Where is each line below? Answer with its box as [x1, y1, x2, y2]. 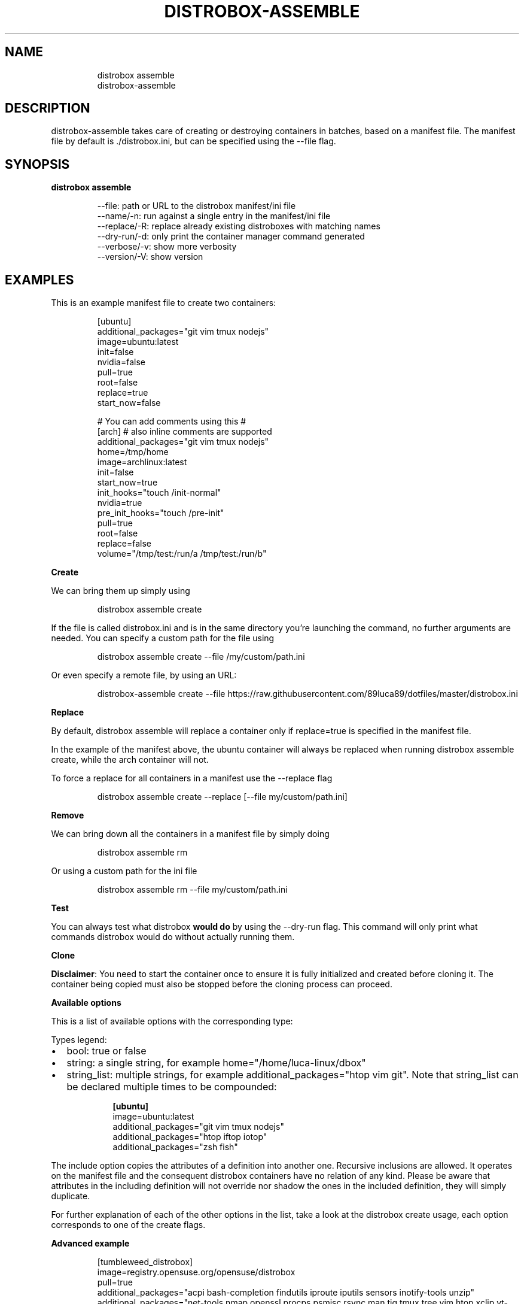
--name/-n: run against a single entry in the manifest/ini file [97, 211, 331, 222]
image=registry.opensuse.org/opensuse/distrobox [97, 1267, 295, 1278]
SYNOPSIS [5, 156, 70, 172]
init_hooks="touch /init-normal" [97, 487, 221, 498]
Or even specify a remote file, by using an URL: [51, 670, 237, 681]
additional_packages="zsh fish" [112, 1142, 238, 1153]
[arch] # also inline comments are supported [97, 426, 272, 437]
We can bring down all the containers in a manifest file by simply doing [51, 829, 330, 839]
